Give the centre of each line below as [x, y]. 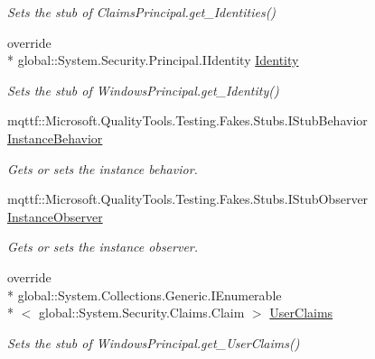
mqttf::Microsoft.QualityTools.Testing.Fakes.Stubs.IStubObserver [188, 199]
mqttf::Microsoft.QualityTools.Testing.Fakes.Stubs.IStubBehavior [187, 120]
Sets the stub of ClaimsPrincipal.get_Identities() [142, 12]
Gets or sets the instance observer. [103, 247]
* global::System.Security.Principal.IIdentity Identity [153, 60]
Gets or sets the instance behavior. [103, 168]
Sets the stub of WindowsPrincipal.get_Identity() [143, 90]
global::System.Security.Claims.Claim [141, 313]
